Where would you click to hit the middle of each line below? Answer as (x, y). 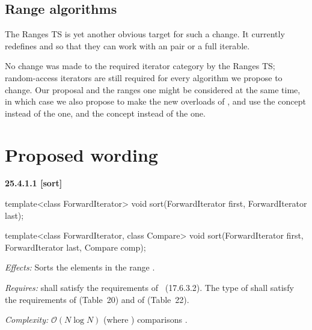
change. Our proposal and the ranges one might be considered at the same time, (153, 89)
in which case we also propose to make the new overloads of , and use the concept (155, 101)
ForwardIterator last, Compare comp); (75, 247)
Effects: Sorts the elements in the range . (80, 267)
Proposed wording (81, 154)
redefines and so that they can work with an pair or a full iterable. (127, 45)
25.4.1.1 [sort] (34, 183)
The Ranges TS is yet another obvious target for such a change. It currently (145, 34)
